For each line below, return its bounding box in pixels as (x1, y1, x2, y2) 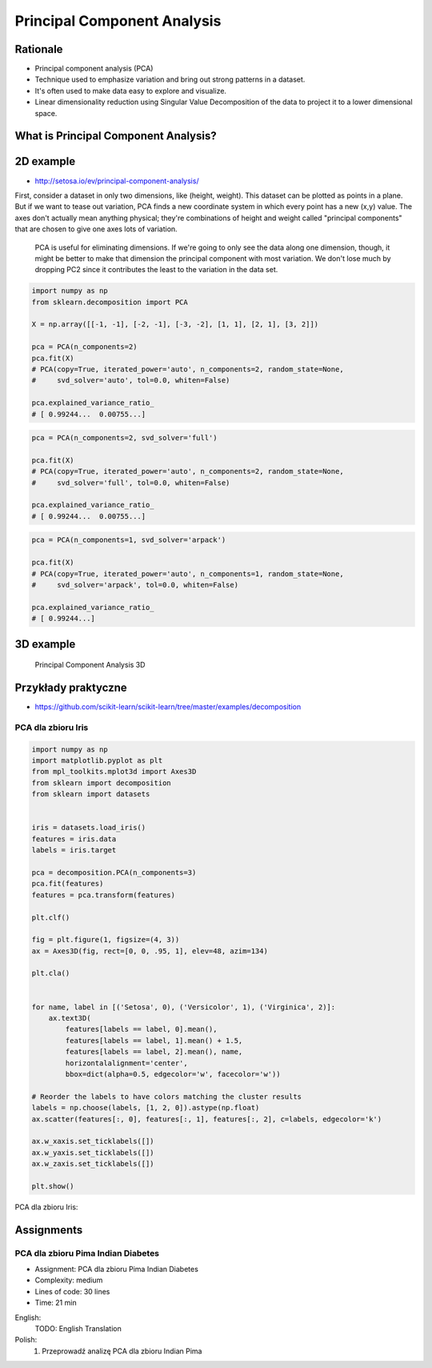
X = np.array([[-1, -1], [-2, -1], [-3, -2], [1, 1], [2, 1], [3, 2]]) (31, 320, 319, 329)
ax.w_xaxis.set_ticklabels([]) (31, 1137, 155, 1146)
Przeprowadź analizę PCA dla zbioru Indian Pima (42, 1346, 202, 1356)
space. (34, 108, 58, 118)
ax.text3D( (48, 1013, 91, 1023)
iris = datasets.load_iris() (31, 823, 146, 832)
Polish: (14, 1335, 38, 1345)
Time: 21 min (34, 1298, 77, 1308)
